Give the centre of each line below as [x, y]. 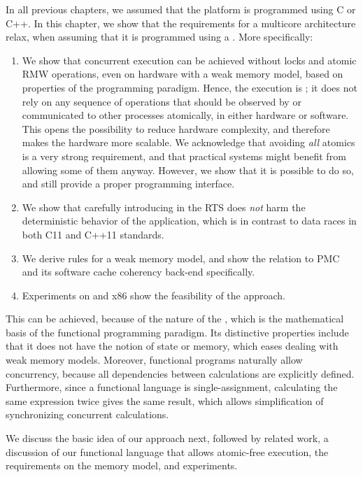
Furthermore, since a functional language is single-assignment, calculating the [172, 387]
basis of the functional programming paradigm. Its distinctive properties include [177, 332]
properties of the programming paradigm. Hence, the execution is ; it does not [190, 87]
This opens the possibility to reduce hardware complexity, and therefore [176, 128]
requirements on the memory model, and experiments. [122, 465]
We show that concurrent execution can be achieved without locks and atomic [189, 60]
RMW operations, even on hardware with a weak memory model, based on [183, 74]
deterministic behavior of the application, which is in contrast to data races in [189, 221]
